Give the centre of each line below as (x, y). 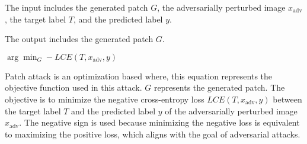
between (287, 99)
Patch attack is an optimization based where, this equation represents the (139, 76)
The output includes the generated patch (79, 39)
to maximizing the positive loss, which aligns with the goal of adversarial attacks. (153, 134)
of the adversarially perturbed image (231, 111)
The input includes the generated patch (76, 7)
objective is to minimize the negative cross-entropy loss (105, 99)
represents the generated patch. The (219, 87)
